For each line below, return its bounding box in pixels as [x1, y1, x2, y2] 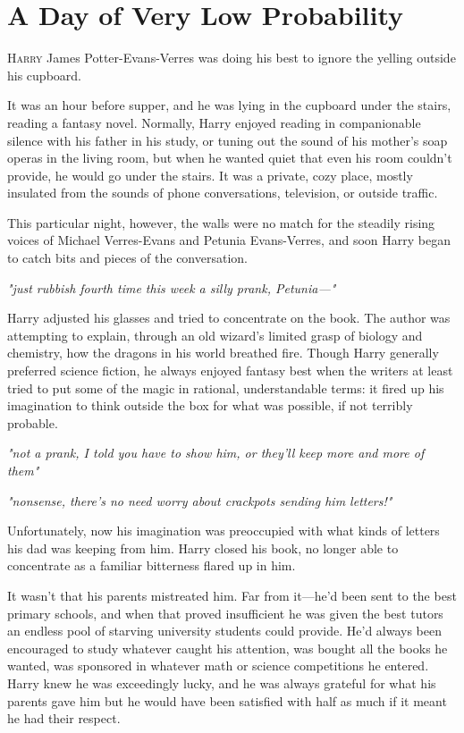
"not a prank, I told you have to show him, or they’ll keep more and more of [7, 443, 425, 462]
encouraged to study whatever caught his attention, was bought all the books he [7, 638, 448, 657]
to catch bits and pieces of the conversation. [7, 249, 248, 267]
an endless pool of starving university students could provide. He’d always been [7, 621, 443, 640]
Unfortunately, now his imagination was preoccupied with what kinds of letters [7, 521, 440, 540]
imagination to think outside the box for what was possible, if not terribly [7, 396, 413, 415]
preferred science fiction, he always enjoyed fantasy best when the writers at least [7, 361, 453, 380]
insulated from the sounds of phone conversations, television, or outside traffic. [7, 183, 438, 202]
